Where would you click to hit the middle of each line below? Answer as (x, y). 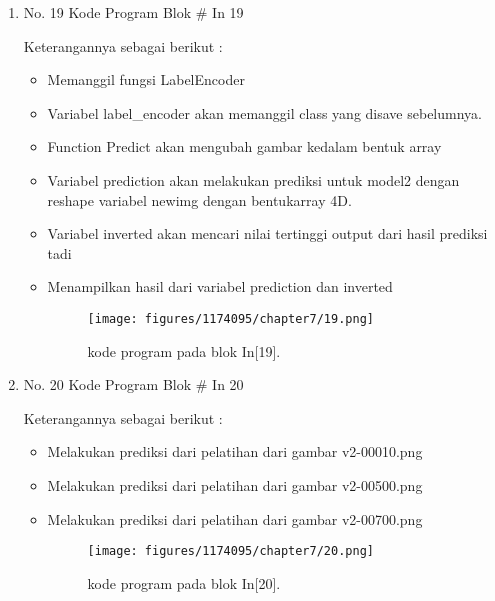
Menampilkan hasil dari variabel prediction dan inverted (220, 286)
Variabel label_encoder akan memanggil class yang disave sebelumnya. (264, 112)
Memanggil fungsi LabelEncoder (146, 79)
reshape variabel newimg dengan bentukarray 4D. (199, 199)
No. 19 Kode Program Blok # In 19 (133, 12)
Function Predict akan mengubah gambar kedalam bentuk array (244, 146)
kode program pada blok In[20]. (184, 582)
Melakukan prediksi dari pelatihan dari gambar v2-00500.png (235, 484)
